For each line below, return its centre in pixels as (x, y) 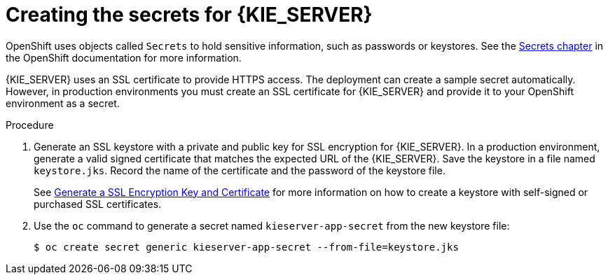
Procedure (30, 125)
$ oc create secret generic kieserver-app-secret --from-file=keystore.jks (246, 247)
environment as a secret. (63, 103)
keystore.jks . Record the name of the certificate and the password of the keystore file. (240, 170)
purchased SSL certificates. (98, 204)
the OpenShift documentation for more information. (124, 57)
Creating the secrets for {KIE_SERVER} (189, 15)
